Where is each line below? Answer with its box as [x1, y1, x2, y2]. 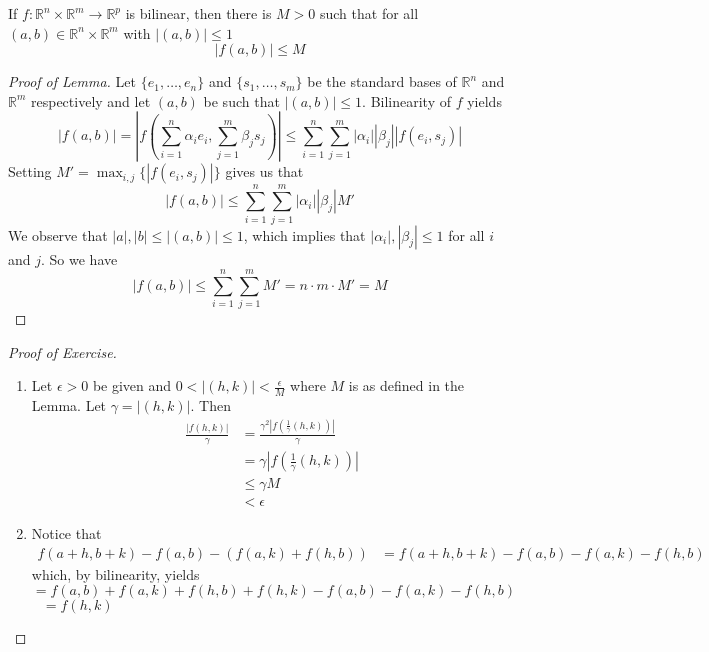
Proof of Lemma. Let [8, 71, 136, 92]
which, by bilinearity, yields [31, 563, 200, 584]
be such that [203, 90, 280, 111]
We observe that [8, 224, 108, 245]
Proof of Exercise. [8, 341, 117, 362]
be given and [92, 375, 172, 396]
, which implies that [243, 224, 366, 245]
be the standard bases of [307, 71, 457, 92]
